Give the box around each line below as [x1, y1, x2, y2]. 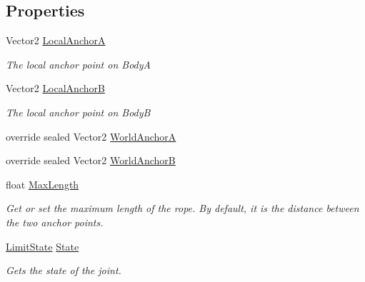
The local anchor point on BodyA [6, 56, 151, 71]
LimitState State [6, 238, 79, 253]
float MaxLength [6, 176, 79, 191]
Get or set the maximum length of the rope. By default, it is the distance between [6, 201, 359, 216]
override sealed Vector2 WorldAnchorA [6, 129, 176, 143]
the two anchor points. [6, 214, 104, 229]
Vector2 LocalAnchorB [6, 81, 105, 96]
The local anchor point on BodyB [6, 104, 151, 119]
